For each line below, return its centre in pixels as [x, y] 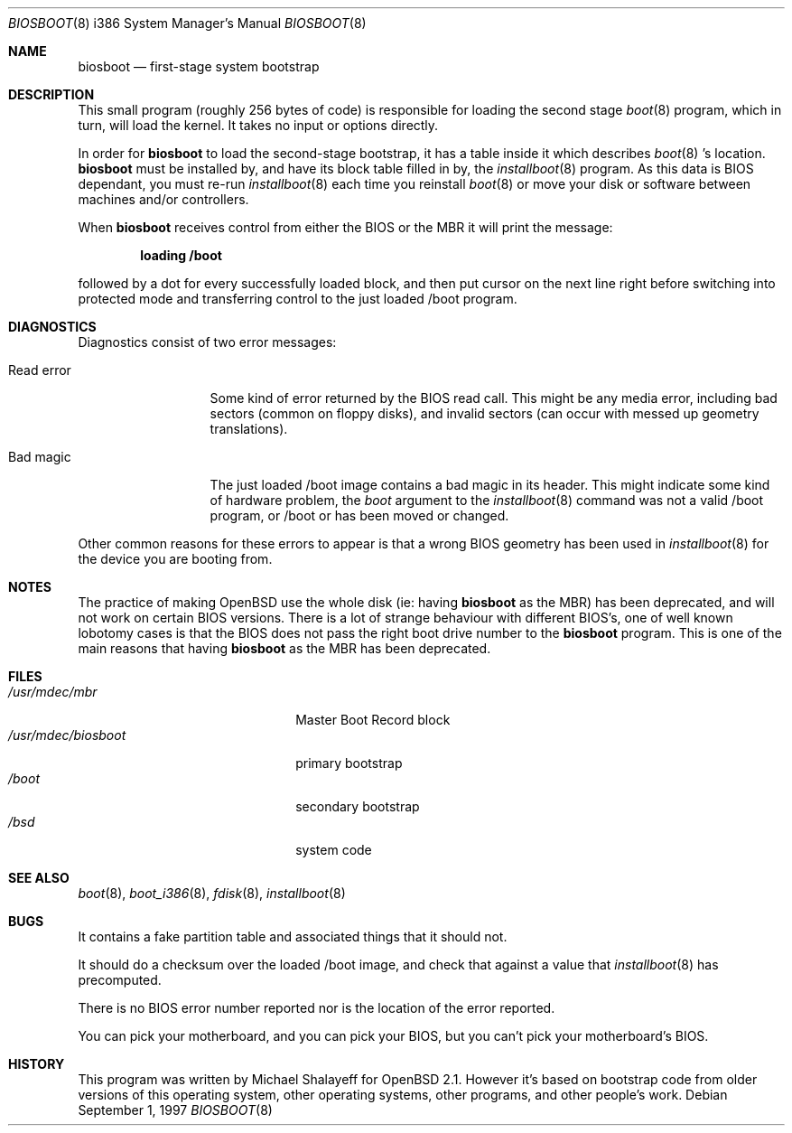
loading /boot [181, 255]
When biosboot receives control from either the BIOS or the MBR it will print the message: [345, 227]
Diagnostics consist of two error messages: [207, 342]
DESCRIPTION [51, 94]
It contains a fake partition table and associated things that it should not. [293, 936]
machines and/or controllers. [163, 199]
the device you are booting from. [175, 559]
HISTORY [37, 1064]
